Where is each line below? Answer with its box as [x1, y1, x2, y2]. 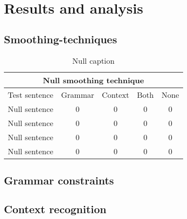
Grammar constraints [4, 172, 114, 187]
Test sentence [8, 89, 54, 100]
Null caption [72, 55, 115, 66]
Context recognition [4, 201, 107, 216]
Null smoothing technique [43, 74, 144, 86]
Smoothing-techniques [4, 31, 117, 46]
